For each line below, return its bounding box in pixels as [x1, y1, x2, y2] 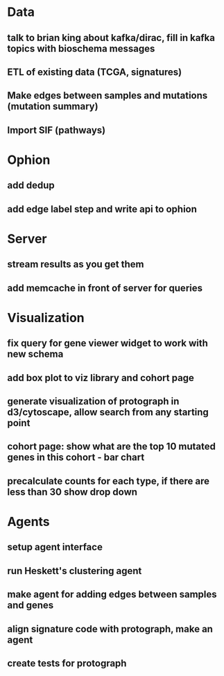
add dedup [7, 180, 55, 192]
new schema [7, 348, 64, 360]
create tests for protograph [7, 657, 127, 669]
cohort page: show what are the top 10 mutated [7, 441, 216, 453]
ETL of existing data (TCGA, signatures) [7, 66, 182, 78]
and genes [7, 600, 54, 611]
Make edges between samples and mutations [7, 90, 208, 101]
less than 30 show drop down [7, 486, 137, 498]
